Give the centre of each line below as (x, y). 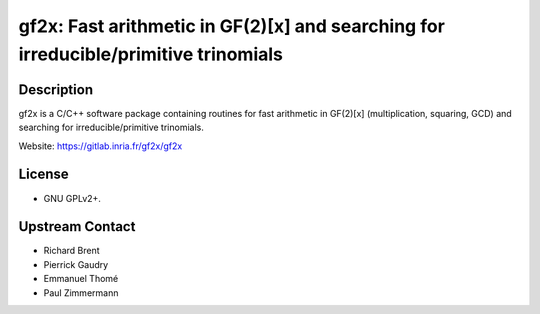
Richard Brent (71, 251)
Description (56, 89)
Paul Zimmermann (81, 292)
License (43, 174)
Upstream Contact (77, 226)
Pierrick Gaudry (76, 264)
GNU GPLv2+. (72, 198)
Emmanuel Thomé (81, 279)
